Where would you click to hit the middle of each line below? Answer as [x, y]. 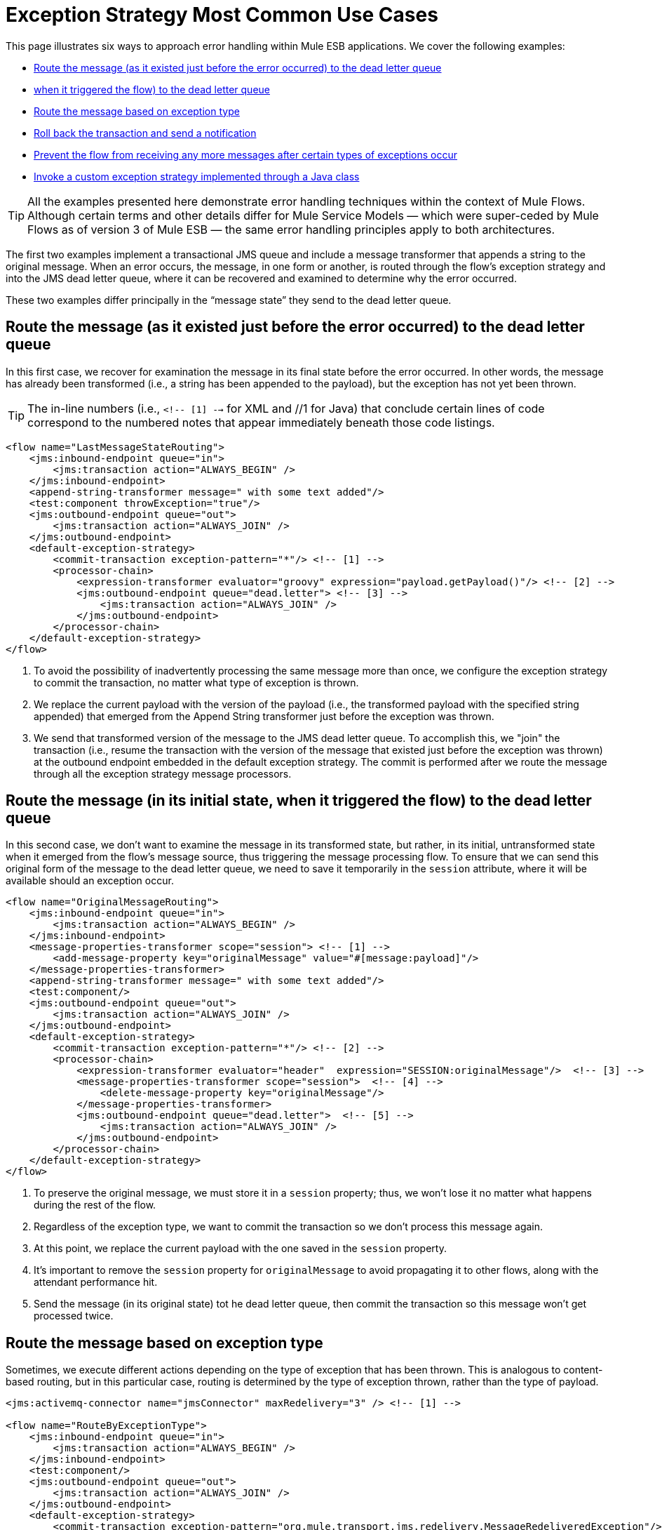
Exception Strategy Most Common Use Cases [222, 15]
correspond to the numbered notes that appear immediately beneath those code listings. [261, 422]
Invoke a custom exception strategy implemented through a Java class [197, 176]
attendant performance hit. [96, 1282]
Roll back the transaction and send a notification [145, 133]
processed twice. [74, 1316]
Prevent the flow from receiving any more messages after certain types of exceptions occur [246, 154]
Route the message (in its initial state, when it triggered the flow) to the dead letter [299, 801]
